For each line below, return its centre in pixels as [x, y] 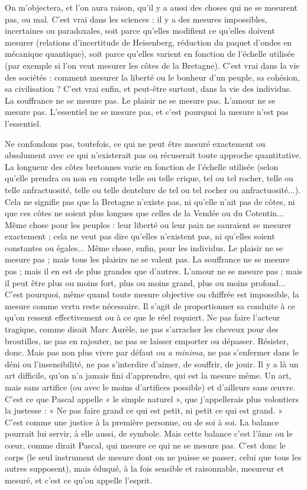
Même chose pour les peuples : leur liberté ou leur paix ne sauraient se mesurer [148, 224]
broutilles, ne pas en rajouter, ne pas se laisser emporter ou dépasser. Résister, [147, 340]
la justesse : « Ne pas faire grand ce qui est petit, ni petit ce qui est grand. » [144, 410]
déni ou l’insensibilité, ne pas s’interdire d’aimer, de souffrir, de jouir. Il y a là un [152, 364]
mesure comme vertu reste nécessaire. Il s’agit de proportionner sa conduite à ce [150, 305]
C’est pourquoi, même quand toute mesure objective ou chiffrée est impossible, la [152, 294]
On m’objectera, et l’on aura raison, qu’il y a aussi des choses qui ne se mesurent [151, 7]
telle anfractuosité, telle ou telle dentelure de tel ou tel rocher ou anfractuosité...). [153, 189]
